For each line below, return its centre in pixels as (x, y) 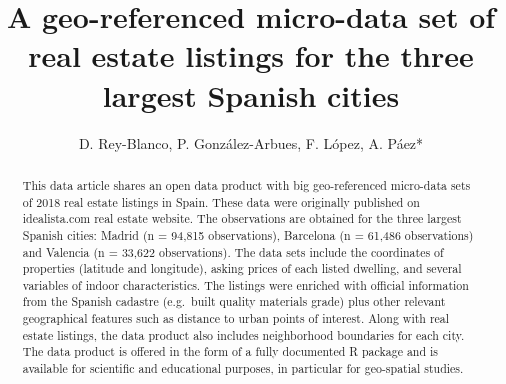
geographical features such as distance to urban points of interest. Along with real (236, 318)
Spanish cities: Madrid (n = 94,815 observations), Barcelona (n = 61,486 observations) (248, 234)
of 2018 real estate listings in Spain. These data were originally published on (221, 201)
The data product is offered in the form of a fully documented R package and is (230, 351)
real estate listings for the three (251, 55)
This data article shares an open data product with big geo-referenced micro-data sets (246, 184)
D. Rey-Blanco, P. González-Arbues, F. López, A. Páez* (251, 142)
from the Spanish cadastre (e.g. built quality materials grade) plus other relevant (234, 301)
